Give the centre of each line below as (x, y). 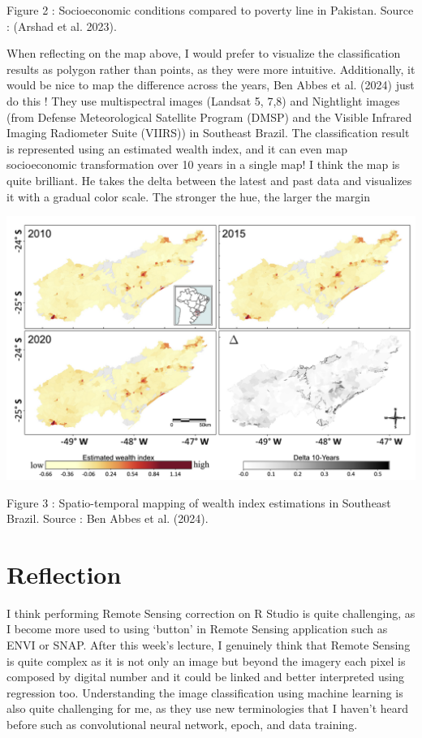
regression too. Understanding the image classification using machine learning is (205, 692)
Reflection (64, 574)
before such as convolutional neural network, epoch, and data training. (182, 725)
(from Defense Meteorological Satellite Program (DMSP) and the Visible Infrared (209, 117)
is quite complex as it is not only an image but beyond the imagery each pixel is (206, 660)
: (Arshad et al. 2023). (62, 26)
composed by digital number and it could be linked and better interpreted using (205, 677)
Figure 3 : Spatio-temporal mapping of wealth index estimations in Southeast (199, 502)
